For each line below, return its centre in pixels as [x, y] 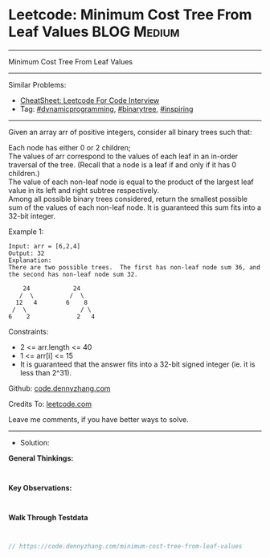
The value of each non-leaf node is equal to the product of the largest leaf [131, 182]
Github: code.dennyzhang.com [59, 388]
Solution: [35, 442]
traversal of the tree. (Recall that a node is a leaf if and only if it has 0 [123, 164]
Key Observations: [40, 487]
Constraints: [29, 331]
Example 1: [26, 232]
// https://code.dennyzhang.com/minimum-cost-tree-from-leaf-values [125, 546]
